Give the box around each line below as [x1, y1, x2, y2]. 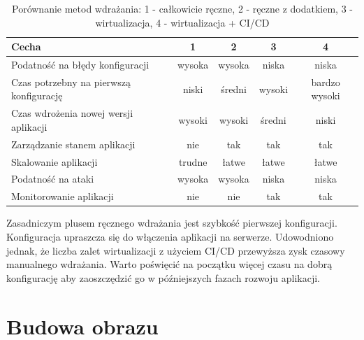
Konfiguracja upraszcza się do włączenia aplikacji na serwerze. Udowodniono [6, 229, 334, 243]
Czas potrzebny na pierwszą [11, 74, 131, 89]
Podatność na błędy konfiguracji [11, 57, 150, 72]
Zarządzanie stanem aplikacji [11, 136, 136, 151]
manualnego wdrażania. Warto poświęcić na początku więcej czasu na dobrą [6, 257, 333, 271]
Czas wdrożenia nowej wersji [11, 106, 133, 120]
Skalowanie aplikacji [11, 154, 98, 169]
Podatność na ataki [11, 171, 94, 186]
